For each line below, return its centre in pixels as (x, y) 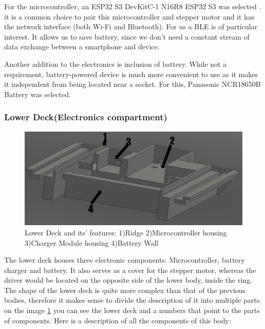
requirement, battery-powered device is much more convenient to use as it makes (131, 74)
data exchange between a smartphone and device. (82, 47)
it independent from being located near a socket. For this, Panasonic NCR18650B (132, 84)
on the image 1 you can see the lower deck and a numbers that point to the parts (132, 310)
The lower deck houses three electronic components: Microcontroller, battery (125, 260)
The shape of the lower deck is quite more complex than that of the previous (125, 290)
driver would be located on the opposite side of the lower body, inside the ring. (128, 280)
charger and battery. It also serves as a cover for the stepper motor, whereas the (130, 270)
